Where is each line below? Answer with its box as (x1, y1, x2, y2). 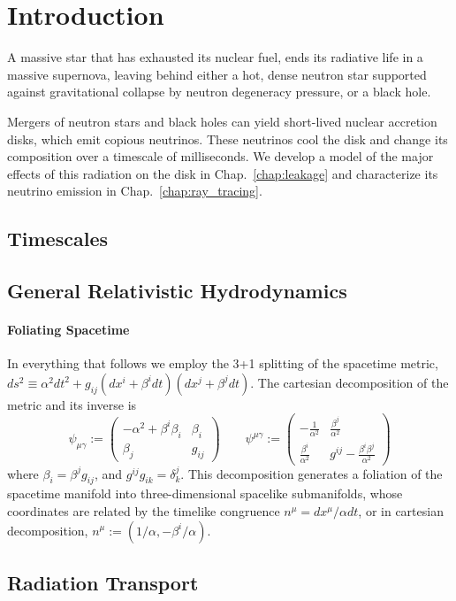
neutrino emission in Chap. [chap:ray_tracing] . (7, 181, 262, 200)
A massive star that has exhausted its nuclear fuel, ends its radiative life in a (7, 48, 423, 66)
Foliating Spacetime (7, 320, 130, 339)
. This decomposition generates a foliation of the (180, 464, 443, 482)
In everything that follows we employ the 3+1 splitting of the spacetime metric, (7, 354, 438, 373)
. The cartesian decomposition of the (250, 373, 449, 391)
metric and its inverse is (7, 395, 137, 413)
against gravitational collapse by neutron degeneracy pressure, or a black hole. (7, 82, 431, 101)
